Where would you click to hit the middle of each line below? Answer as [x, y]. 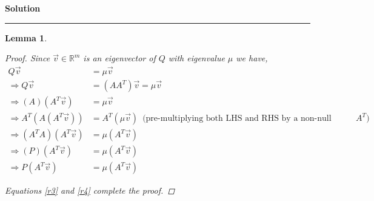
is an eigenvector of [119, 58]
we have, [252, 58]
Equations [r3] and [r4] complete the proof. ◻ [90, 190]
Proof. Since [28, 58]
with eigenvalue [196, 58]
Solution [23, 8]
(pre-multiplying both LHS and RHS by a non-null [237, 119]
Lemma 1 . [26, 37]
